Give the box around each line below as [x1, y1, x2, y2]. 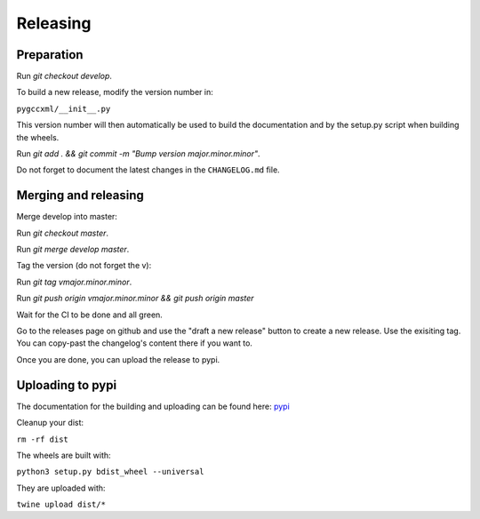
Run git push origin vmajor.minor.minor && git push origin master [16, 293, 254, 304]
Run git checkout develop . [16, 71, 113, 82]
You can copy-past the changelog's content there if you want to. [16, 338, 253, 348]
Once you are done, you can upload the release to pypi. [16, 354, 220, 364]
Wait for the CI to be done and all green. [16, 309, 164, 320]
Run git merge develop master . [16, 244, 130, 255]
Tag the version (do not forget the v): [16, 260, 152, 271]
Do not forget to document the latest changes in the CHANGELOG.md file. [16, 164, 280, 175]
